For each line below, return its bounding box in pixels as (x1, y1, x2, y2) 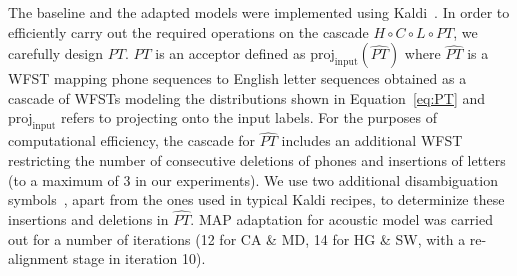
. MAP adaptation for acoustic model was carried (190, 208, 493, 229)
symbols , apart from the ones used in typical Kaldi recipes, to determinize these (8, 189, 505, 210)
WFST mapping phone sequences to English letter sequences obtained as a (8, 68, 467, 89)
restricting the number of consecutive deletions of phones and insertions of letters (8, 149, 506, 170)
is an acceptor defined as (155, 43, 306, 64)
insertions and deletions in (8, 208, 169, 229)
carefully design (8, 43, 104, 64)
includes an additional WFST (281, 130, 463, 151)
